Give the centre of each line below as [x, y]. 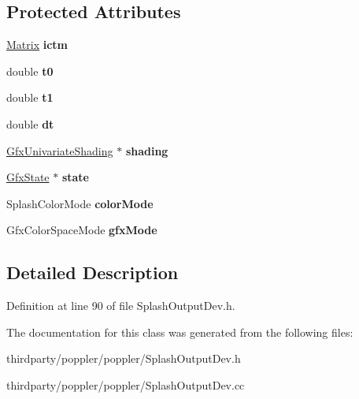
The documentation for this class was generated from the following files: [180, 332]
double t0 [30, 71]
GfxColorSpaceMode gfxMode [82, 230]
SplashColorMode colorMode [80, 203]
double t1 [30, 97]
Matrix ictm [37, 45]
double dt [30, 123]
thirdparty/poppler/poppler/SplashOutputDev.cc [126, 384]
